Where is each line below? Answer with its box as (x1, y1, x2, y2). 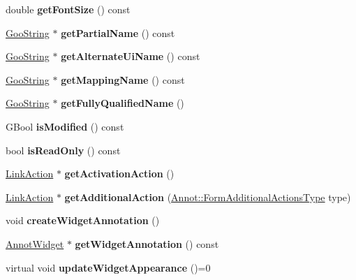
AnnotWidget (6, 236, 64, 251)
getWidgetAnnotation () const (75, 236, 219, 251)
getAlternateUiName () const (61, 49, 200, 64)
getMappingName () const (61, 72, 185, 87)
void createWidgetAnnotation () (6, 213, 160, 228)
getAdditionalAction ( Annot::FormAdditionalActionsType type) (64, 189, 351, 204)
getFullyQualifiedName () (61, 96, 184, 110)
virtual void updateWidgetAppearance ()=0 (6, 260, 211, 274)
